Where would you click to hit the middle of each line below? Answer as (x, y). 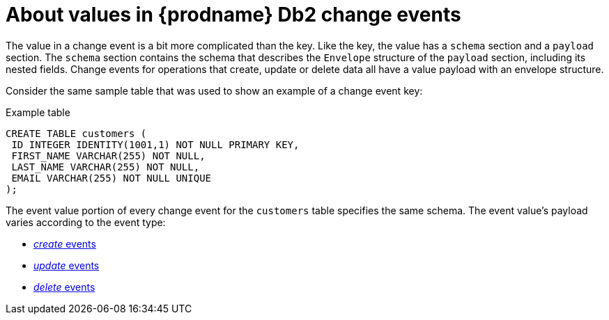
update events (67, 265)
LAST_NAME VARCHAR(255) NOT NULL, (106, 167)
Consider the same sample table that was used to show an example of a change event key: (214, 90)
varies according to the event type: (86, 222)
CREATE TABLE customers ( (76, 133)
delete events (64, 287)
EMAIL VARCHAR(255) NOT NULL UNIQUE (111, 178)
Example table (38, 112)
